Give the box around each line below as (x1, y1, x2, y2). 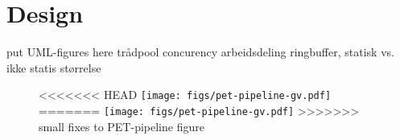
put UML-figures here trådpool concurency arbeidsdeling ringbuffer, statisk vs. (6, 43, 394, 60)
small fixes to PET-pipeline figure (39, 117, 204, 134)
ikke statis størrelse (6, 59, 101, 76)
